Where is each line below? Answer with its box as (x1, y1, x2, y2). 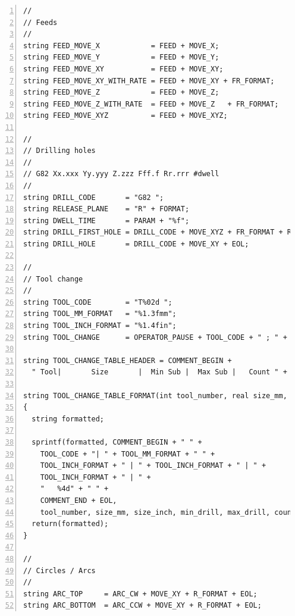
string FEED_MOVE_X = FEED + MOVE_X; (23, 41, 219, 50)
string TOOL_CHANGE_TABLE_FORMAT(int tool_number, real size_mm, (23, 391, 287, 400)
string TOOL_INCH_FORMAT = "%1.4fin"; (23, 321, 177, 330)
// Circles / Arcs (23, 566, 96, 575)
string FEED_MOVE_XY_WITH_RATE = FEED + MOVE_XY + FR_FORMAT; (23, 76, 275, 85)
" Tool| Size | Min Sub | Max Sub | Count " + (32, 368, 287, 377)
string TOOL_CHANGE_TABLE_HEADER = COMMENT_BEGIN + (23, 356, 232, 365)
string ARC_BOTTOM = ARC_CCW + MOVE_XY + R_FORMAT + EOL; (23, 601, 262, 610)
